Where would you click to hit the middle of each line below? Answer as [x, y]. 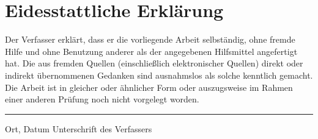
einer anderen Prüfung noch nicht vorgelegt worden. [102, 99]
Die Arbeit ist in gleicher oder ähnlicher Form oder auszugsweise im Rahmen [149, 87]
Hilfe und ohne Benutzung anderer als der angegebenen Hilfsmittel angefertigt [151, 51]
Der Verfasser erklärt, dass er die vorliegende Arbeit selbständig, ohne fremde [150, 39]
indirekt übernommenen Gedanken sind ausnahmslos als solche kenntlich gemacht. [159, 75]
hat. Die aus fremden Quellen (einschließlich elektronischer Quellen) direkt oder [154, 63]
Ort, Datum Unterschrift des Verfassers [79, 128]
